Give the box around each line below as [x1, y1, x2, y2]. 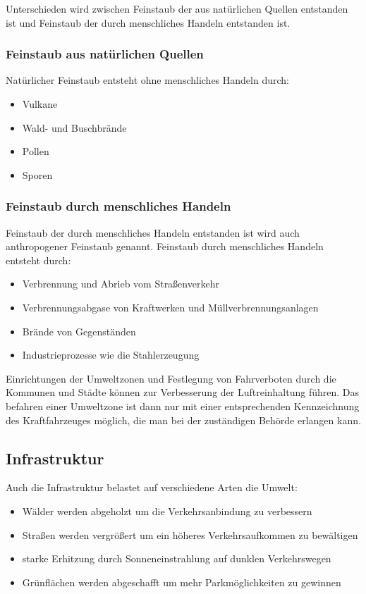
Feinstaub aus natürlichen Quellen [6, 45, 204, 63]
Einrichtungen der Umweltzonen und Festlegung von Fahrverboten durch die [6, 371, 336, 385]
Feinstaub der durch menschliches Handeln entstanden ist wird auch [6, 225, 300, 240]
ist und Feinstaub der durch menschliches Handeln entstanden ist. [6, 15, 291, 30]
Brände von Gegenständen [22, 323, 136, 338]
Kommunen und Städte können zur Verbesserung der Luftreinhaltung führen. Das [6, 385, 360, 400]
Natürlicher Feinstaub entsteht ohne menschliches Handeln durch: [6, 73, 289, 87]
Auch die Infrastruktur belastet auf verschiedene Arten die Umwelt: [6, 480, 298, 495]
